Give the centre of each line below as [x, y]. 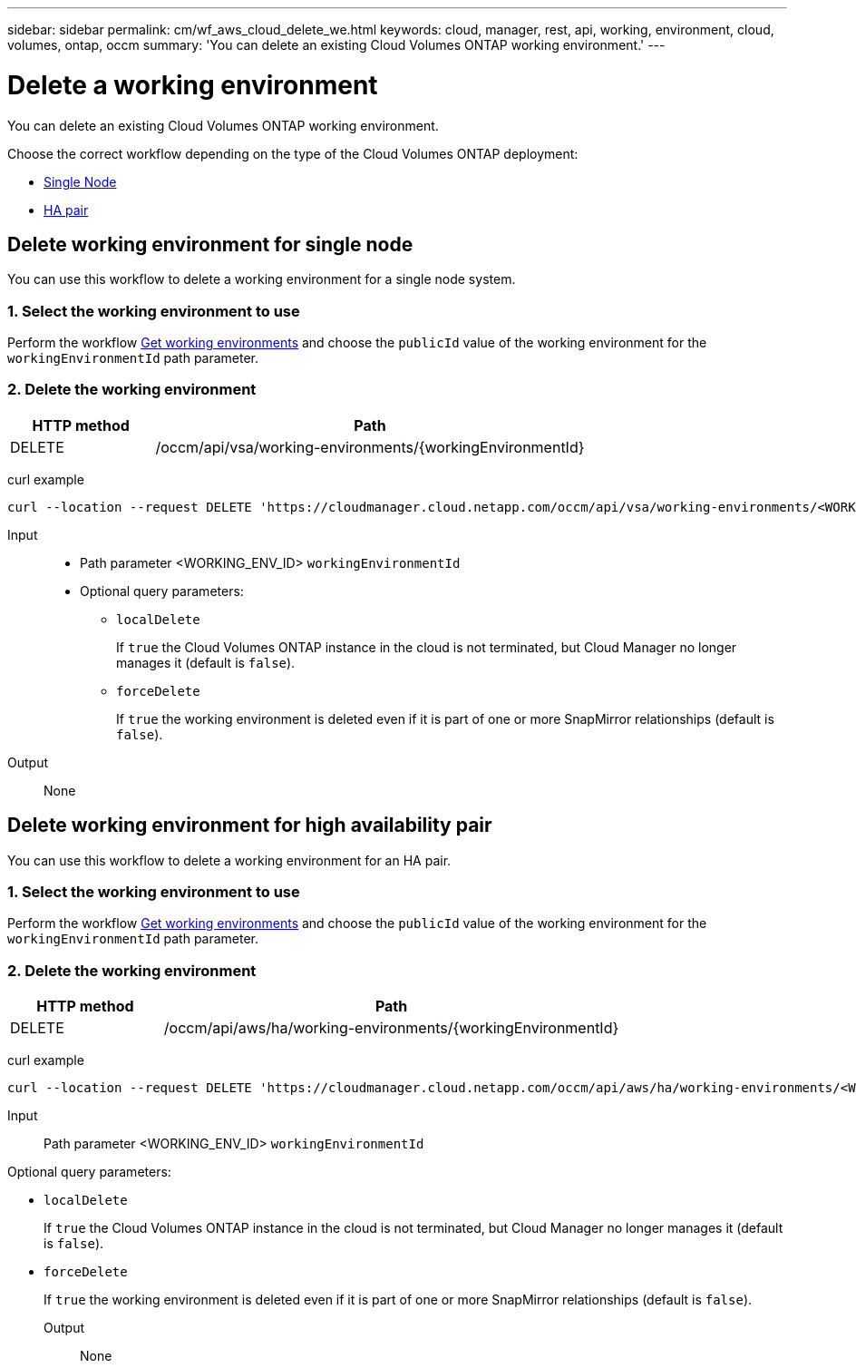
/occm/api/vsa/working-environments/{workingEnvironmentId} [370, 447]
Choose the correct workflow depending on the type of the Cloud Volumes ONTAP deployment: [293, 153]
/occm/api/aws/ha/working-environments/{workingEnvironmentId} [391, 1028]
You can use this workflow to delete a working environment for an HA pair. [229, 860]
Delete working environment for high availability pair [250, 826]
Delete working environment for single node [210, 244]
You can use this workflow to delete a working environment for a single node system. [262, 279]
